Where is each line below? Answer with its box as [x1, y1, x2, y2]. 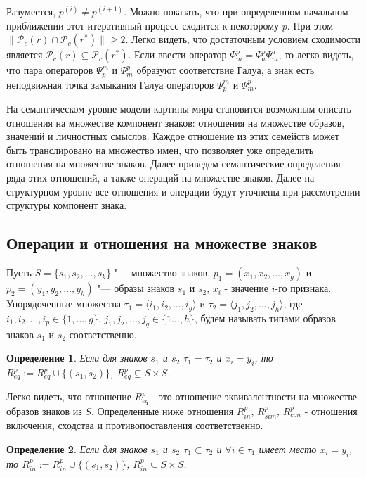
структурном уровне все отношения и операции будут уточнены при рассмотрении [6, 184, 360, 198]
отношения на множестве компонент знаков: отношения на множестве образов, [6, 115, 345, 129]
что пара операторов [6, 63, 93, 77]
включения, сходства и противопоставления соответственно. [6, 418, 263, 433]
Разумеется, [6, 4, 56, 18]
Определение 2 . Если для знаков [6, 441, 148, 456]
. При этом [287, 18, 334, 32]
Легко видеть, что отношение [6, 389, 131, 404]
